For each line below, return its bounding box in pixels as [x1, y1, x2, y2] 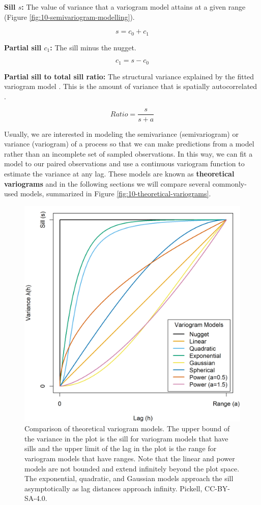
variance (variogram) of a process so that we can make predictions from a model [4, 138, 254, 149]
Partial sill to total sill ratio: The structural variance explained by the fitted [4, 71, 254, 81]
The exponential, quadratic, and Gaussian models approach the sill [24, 473, 234, 484]
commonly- [212, 178, 247, 189]
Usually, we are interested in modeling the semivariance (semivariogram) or [4, 128, 239, 139]
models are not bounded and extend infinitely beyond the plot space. [24, 463, 240, 473]
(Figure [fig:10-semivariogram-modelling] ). [4, 11, 135, 22]
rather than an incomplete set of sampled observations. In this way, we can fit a [4, 148, 253, 159]
